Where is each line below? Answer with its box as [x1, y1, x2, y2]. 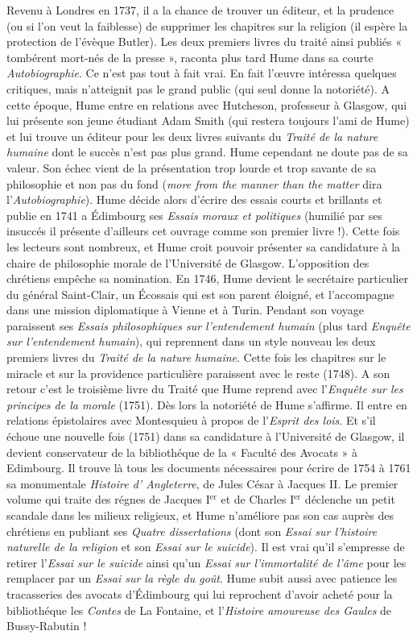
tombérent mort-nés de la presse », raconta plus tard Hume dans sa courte [6, 48, 374, 65]
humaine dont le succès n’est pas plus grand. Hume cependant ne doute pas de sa [6, 143, 408, 160]
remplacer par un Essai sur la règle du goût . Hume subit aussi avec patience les [6, 570, 398, 587]
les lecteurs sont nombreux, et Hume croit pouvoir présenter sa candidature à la [6, 238, 401, 255]
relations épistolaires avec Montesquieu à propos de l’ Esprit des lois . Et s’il [6, 412, 376, 429]
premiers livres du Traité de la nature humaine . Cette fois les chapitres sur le [6, 349, 386, 366]
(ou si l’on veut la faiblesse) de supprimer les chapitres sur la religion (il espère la [6, 17, 408, 34]
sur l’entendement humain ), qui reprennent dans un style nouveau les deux [6, 333, 376, 350]
